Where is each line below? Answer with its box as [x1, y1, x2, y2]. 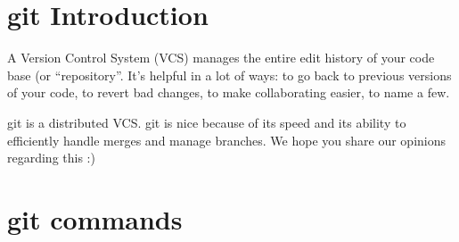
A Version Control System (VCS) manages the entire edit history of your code [7, 48, 435, 67]
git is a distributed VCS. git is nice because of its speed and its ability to [7, 113, 406, 131]
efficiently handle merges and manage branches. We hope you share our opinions [7, 130, 447, 149]
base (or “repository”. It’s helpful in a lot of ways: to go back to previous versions [7, 65, 452, 84]
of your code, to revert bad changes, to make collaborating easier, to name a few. [7, 83, 450, 102]
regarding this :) [7, 148, 95, 167]
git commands [7, 200, 183, 237]
